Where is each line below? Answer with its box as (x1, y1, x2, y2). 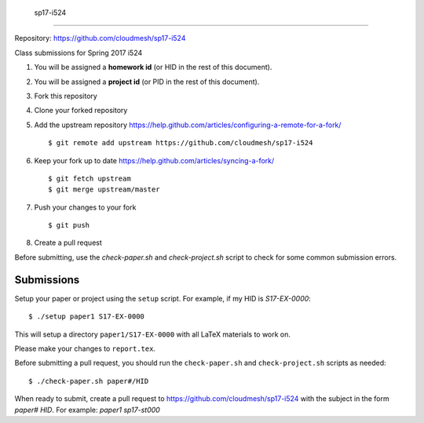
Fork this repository (34, 91, 97, 100)
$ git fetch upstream (48, 173, 131, 183)
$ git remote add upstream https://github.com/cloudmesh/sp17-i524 (48, 138, 313, 148)
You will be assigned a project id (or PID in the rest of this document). (34, 77, 260, 86)
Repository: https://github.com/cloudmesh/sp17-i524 (14, 34, 186, 43)
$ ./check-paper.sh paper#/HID (28, 377, 149, 385)
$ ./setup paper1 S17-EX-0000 (28, 312, 145, 321)
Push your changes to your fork (34, 202, 137, 212)
